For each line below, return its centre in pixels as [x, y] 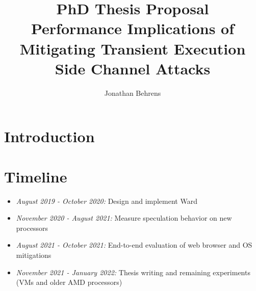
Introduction [49, 136]
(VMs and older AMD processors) [69, 282]
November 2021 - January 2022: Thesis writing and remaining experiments [133, 272]
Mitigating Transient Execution [133, 48]
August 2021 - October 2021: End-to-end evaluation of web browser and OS [134, 245]
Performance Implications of [133, 28]
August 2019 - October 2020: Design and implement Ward [107, 201]
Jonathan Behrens [133, 92]
